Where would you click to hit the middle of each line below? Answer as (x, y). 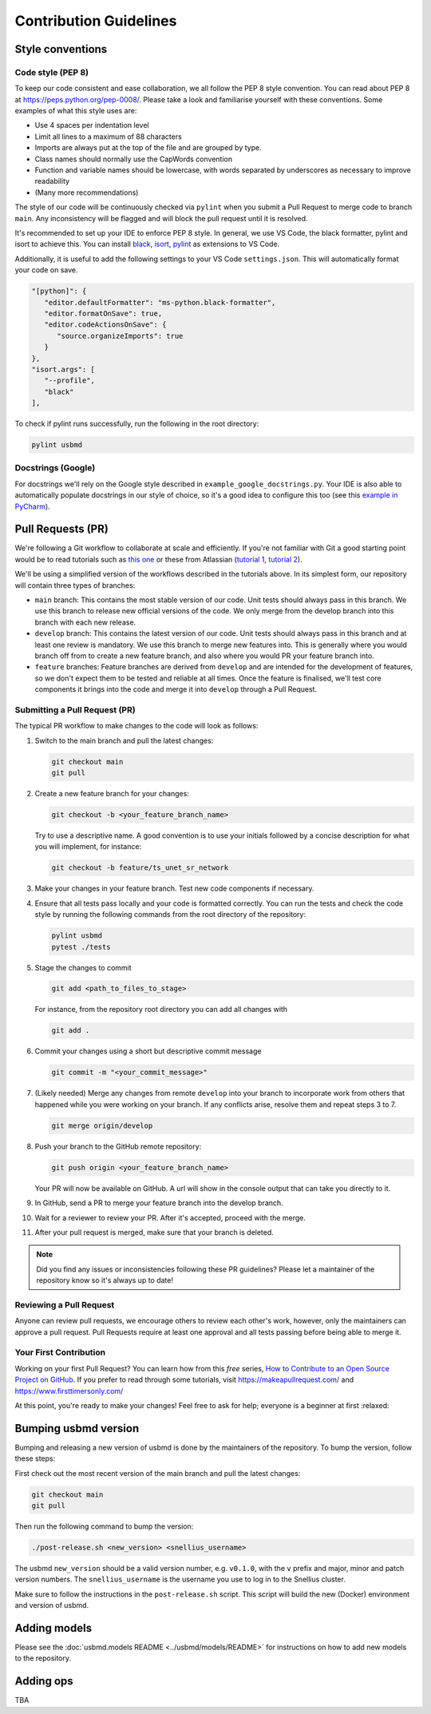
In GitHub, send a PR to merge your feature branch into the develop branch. (159, 1203)
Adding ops (44, 1681)
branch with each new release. (85, 622)
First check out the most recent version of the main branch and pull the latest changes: (158, 1473)
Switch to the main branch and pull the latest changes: (124, 740)
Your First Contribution (60, 1352)
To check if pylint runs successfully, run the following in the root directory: (137, 424)
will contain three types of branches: (75, 585)
